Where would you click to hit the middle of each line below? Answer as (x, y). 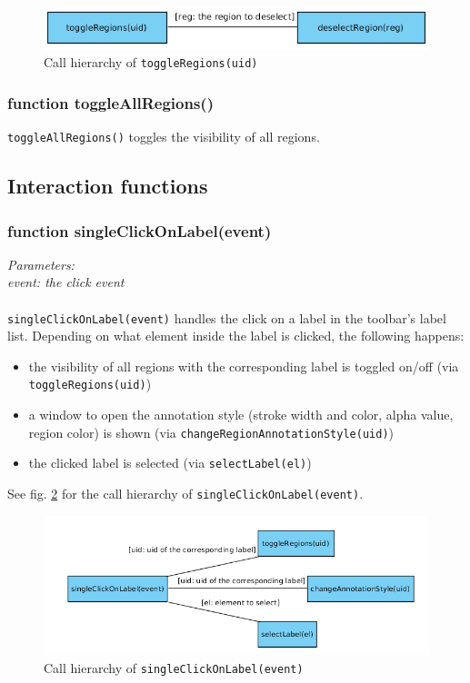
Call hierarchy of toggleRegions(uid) (151, 62)
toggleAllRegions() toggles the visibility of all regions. (164, 137)
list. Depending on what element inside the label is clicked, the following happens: (236, 336)
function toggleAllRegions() (110, 102)
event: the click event (66, 282)
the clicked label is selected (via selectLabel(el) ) (170, 463)
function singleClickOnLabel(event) (140, 230)
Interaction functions (108, 186)
